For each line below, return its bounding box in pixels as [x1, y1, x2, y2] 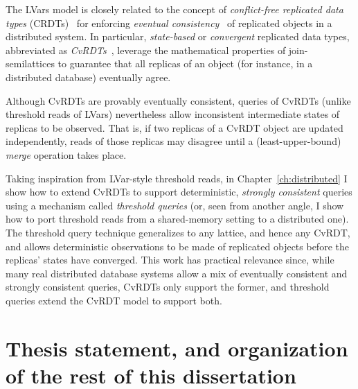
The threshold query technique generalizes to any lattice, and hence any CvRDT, [6, 225, 350, 239]
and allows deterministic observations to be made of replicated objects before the [6, 239, 349, 253]
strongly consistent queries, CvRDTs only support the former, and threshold [6, 279, 330, 294]
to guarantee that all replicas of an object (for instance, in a [57, 56, 313, 71]
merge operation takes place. [6, 147, 127, 162]
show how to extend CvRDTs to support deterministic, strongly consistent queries [6, 184, 352, 199]
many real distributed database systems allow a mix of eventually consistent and [6, 266, 348, 280]
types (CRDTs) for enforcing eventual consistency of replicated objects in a [6, 15, 332, 30]
